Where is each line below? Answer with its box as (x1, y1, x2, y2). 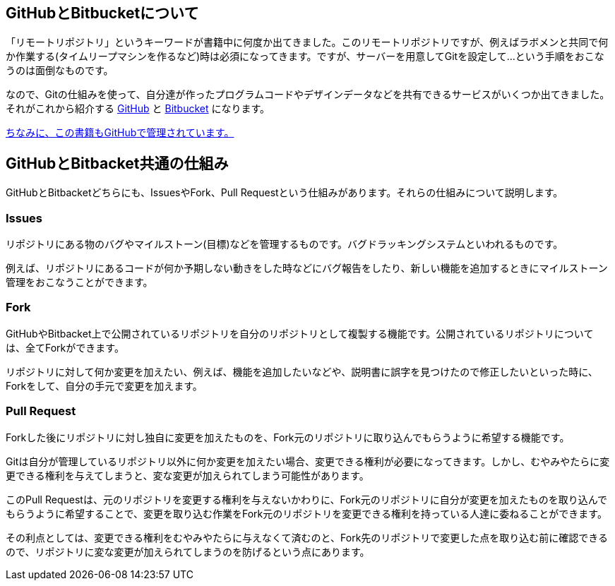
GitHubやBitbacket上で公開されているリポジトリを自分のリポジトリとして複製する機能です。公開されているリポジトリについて (6, 327, 594, 340)
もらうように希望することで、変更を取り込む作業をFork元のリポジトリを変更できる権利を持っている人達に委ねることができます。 (6, 507, 607, 520)
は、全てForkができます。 (6, 341, 124, 354)
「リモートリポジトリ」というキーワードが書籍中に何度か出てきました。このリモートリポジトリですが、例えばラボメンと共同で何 (6, 36, 609, 49)
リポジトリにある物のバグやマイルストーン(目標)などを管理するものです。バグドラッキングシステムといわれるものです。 (6, 238, 563, 251)
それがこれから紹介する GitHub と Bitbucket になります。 (6, 102, 265, 115)
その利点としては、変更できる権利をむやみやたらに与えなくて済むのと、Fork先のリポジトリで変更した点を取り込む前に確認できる (6, 531, 609, 544)
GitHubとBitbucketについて (6, 4, 199, 22)
